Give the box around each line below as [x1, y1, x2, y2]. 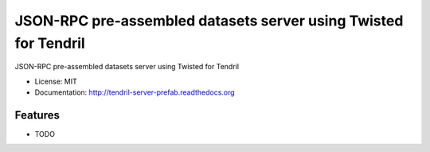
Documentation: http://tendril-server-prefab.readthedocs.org [34, 88, 235, 97]
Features [14, 108, 60, 122]
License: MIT [34, 76, 77, 86]
